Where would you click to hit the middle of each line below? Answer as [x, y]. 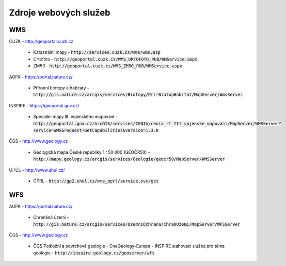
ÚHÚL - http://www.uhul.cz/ [37, 170]
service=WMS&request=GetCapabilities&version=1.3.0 [96, 130]
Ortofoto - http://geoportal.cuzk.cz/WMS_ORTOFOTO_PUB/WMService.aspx [115, 59]
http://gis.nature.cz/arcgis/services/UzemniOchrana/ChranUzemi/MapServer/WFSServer [137, 224]
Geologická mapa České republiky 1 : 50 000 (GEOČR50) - [92, 152]
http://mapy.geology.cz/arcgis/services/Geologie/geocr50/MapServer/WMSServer [129, 159]
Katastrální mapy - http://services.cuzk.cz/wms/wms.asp [97, 52]
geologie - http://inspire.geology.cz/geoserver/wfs [94, 253]
